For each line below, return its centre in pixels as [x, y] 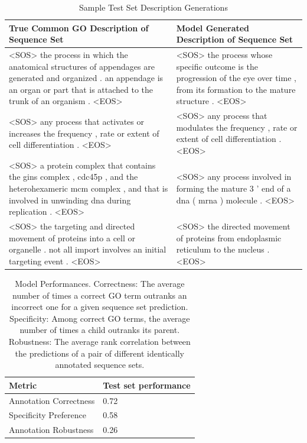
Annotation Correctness [52, 400]
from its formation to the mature [236, 89]
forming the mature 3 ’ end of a [233, 188]
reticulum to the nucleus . [223, 249]
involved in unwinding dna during [70, 200]
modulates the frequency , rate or [237, 127]
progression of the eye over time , [236, 78]
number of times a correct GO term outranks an [99, 295]
